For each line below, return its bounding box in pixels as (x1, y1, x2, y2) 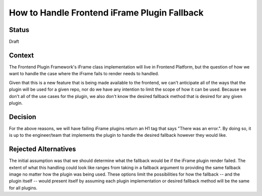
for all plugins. (9, 185, 37, 191)
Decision (9, 113, 36, 121)
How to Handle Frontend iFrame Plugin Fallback (9, 7, 204, 18)
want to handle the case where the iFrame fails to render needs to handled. (9, 71, 160, 77)
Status (9, 26, 30, 34)
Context (9, 51, 34, 59)
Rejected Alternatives (9, 145, 76, 153)
